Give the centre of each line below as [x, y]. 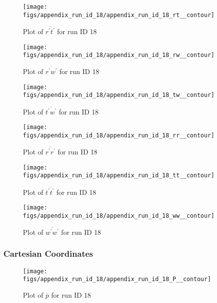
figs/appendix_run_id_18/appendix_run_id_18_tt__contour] [119, 176]
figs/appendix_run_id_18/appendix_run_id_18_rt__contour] [119, 15]
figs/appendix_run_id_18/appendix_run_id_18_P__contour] [117, 279]
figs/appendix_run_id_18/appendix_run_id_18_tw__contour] [119, 95]
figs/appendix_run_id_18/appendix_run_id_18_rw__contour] [119, 55]
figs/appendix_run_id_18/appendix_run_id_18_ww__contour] [119, 216]
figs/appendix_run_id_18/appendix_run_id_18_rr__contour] [119, 136]
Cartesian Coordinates [48, 254]
